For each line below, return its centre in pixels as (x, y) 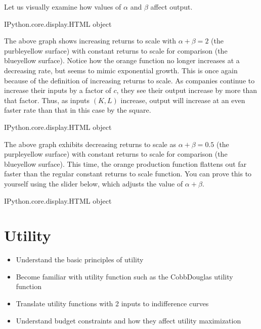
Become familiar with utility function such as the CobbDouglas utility (124, 276)
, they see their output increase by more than (187, 90)
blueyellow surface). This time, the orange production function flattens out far (125, 163)
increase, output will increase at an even (183, 100)
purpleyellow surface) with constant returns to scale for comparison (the (116, 154)
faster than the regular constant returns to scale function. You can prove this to (128, 174)
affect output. (171, 7)
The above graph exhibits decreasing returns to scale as (90, 144)
